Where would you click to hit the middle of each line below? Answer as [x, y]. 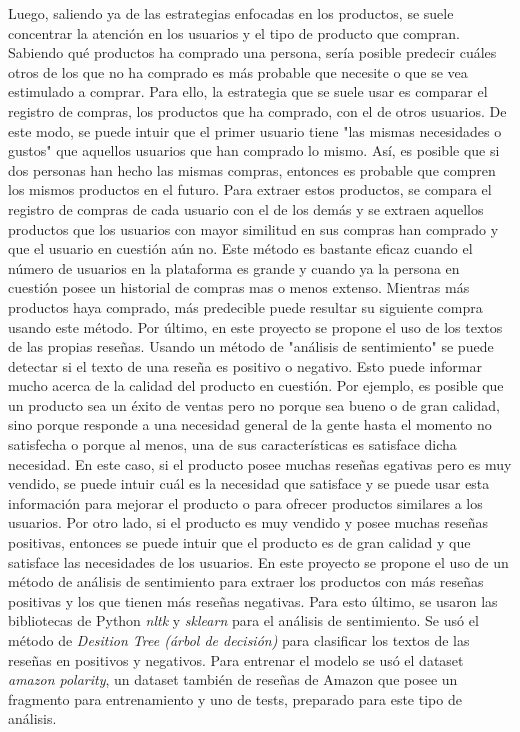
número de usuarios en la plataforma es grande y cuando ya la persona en [234, 267]
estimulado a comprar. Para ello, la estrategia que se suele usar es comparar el [248, 91]
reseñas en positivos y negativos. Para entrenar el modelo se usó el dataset [236, 659]
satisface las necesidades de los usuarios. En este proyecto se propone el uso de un [258, 561]
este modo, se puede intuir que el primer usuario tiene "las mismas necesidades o [255, 130]
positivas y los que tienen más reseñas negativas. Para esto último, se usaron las [253, 600]
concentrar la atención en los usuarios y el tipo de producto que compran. [234, 32]
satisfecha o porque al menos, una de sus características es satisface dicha [232, 444]
